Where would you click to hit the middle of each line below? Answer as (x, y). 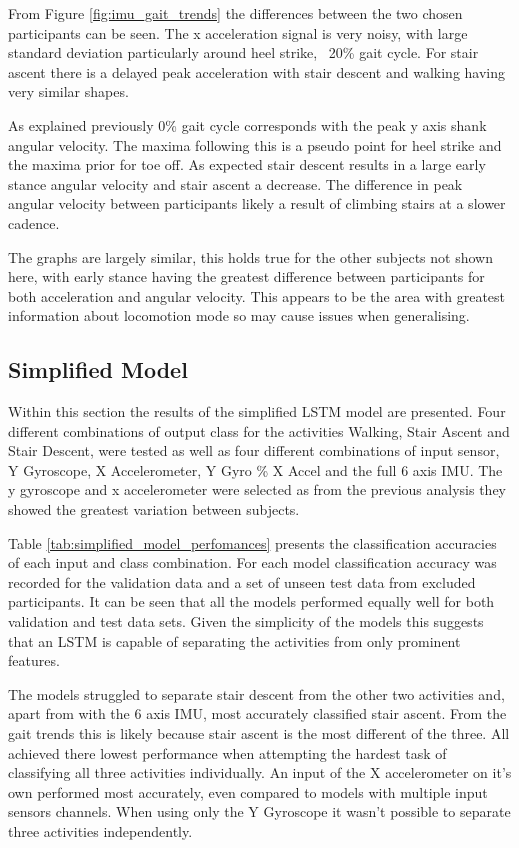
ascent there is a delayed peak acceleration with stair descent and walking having (256, 71)
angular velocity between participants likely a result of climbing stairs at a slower (257, 203)
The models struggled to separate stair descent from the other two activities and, (256, 693)
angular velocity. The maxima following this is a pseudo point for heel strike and (255, 144)
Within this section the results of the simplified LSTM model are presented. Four (257, 411)
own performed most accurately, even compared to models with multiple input (248, 791)
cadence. (34, 222)
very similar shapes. (68, 91)
